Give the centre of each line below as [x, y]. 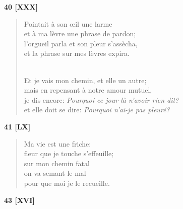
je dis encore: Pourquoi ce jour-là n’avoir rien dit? [101, 99]
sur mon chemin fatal [57, 163]
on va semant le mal [55, 173]
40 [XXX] [21, 7]
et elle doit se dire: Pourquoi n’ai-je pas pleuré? [97, 110]
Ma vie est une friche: [57, 143]
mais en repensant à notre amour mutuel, [88, 90]
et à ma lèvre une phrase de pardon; [80, 33]
